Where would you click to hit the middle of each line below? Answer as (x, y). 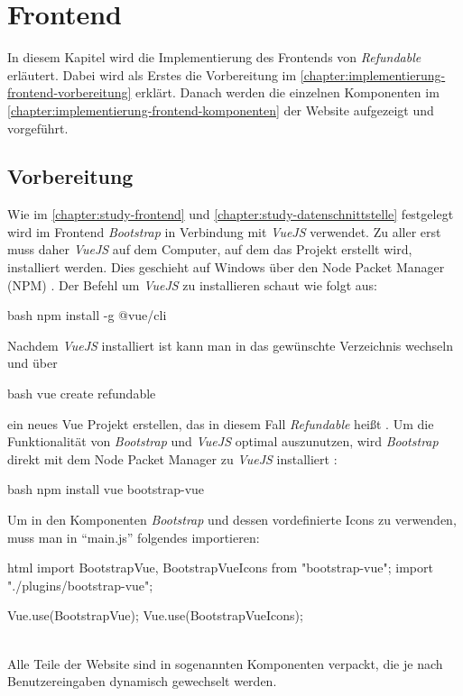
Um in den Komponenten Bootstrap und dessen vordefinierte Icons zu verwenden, (232, 520)
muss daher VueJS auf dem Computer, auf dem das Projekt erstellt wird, (210, 249)
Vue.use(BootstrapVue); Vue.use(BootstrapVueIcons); (155, 615)
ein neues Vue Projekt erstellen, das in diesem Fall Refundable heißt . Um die (221, 423)
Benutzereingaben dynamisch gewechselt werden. (142, 681)
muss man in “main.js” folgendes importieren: (134, 537)
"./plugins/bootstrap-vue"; (80, 585)
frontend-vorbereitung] (69, 92)
